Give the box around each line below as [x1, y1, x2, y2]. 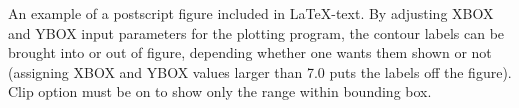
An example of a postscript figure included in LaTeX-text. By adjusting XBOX [8, 3, 494, 23]
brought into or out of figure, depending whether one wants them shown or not [8, 42, 492, 63]
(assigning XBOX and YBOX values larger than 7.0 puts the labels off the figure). [8, 61, 512, 82]
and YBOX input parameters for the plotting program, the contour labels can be [8, 22, 505, 43]
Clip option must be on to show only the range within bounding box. [8, 81, 432, 102]
